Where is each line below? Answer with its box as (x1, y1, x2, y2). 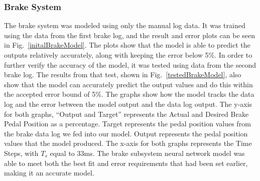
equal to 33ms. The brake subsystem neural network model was (50, 147, 245, 158)
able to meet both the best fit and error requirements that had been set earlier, (4, 157, 248, 168)
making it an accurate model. (4, 167, 94, 178)
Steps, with (4, 147, 39, 158)
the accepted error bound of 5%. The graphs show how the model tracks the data (4, 89, 254, 99)
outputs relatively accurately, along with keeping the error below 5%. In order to (4, 50, 252, 60)
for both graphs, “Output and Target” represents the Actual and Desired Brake (4, 108, 249, 119)
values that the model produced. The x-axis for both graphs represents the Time (4, 138, 252, 148)
